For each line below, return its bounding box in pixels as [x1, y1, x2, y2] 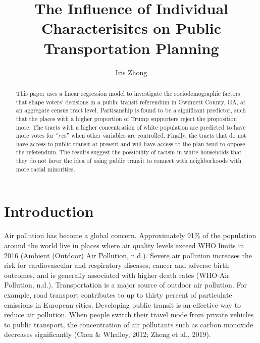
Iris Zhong [115, 67, 147, 77]
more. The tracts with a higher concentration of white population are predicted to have [16, 123, 246, 131]
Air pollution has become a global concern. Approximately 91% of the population [4, 230, 256, 241]
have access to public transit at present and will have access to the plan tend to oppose [16, 139, 245, 148]
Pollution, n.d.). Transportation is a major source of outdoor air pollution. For [4, 279, 247, 290]
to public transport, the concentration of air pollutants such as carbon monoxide [4, 319, 253, 329]
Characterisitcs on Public [41, 18, 222, 38]
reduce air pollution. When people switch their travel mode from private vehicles [4, 309, 254, 320]
